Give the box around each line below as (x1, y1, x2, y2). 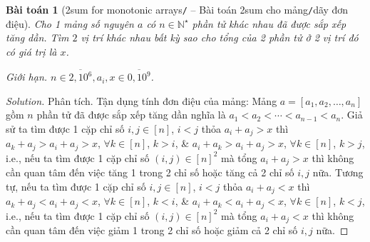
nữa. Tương (312, 165, 364, 180)
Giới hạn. (6, 69, 48, 84)
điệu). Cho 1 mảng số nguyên (6, 16, 134, 31)
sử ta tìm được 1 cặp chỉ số (6, 121, 125, 136)
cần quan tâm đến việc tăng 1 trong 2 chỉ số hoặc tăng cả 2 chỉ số (6, 165, 294, 180)
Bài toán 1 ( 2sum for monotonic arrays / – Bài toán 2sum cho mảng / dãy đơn (6, 2, 349, 16)
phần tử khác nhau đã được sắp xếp (192, 16, 346, 31)
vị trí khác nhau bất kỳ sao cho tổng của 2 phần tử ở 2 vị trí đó (81, 30, 359, 45)
